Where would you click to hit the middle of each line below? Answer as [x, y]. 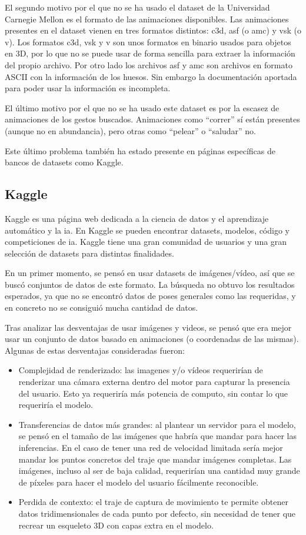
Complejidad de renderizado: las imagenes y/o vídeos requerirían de [141, 370]
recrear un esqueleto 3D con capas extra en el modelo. [116, 525]
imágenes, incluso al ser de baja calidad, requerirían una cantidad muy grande [159, 471]
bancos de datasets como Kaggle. [64, 162]
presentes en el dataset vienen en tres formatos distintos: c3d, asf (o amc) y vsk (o [153, 30]
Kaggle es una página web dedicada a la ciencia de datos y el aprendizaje [137, 218]
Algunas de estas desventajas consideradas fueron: [95, 350]
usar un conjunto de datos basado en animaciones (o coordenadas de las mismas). [152, 339]
